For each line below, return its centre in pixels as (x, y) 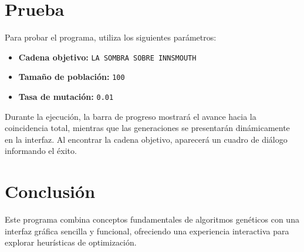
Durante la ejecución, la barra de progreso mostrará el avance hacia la (131, 116)
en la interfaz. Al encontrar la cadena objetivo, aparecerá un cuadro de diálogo (146, 139)
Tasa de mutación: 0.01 (66, 97)
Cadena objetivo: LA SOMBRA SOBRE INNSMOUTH (107, 57)
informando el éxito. (41, 151)
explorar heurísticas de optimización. (71, 242)
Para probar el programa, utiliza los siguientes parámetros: (111, 37)
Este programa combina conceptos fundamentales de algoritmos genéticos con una (152, 219)
